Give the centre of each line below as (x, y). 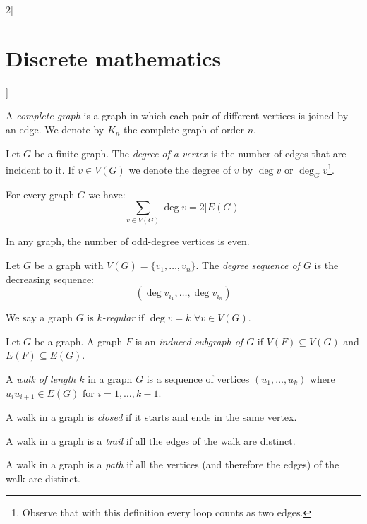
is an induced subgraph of (189, 341)
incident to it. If (40, 169)
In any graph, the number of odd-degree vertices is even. (128, 241)
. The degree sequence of (248, 265)
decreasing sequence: (50, 279)
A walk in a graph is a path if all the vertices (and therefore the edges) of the (173, 464)
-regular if (123, 317)
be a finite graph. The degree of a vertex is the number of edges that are (190, 153)
